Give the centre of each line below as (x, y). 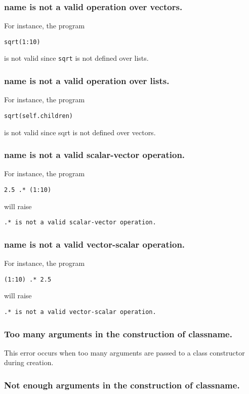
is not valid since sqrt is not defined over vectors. (80, 132)
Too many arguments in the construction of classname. (118, 333)
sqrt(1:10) (22, 42)
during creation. (29, 362)
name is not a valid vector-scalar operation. (95, 244)
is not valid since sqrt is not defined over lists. (76, 58)
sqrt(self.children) (39, 116)
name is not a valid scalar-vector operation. (95, 155)
